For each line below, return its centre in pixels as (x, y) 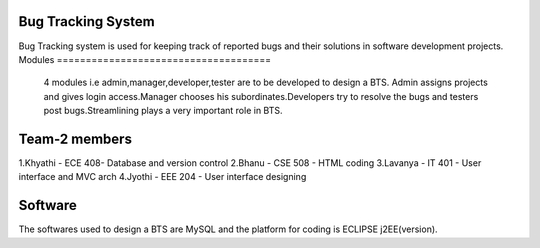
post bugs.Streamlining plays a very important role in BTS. (163, 111)
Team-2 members (75, 138)
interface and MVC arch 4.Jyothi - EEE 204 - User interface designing (162, 177)
